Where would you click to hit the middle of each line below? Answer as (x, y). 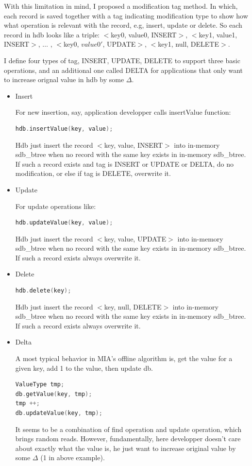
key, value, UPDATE (135, 238)
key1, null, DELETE (188, 44)
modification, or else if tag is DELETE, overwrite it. (93, 173)
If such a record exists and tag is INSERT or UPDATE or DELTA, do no (125, 164)
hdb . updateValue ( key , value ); (64, 223)
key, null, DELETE (133, 306)
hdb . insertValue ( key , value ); (64, 129)
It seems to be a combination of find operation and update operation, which (128, 429)
